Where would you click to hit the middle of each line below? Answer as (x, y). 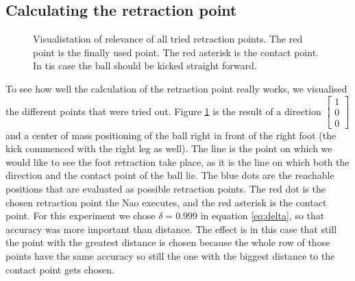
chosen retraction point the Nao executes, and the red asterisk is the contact (166, 202)
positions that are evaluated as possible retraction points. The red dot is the (166, 189)
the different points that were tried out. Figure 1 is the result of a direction (163, 111)
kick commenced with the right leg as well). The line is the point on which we (169, 148)
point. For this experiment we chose (81, 216)
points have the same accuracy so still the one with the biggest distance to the (170, 256)
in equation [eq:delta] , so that (262, 216)
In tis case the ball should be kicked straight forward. (145, 65)
